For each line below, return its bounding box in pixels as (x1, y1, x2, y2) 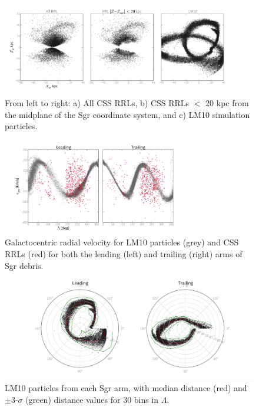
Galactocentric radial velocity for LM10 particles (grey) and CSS (5, 236, 239, 248)
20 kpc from (205, 97, 249, 109)
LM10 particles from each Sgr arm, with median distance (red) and (5, 382, 247, 394)
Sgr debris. (5, 259, 44, 271)
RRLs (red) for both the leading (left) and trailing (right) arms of (5, 247, 243, 260)
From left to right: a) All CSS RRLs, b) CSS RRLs (5, 97, 190, 109)
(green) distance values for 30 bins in (25, 393, 159, 405)
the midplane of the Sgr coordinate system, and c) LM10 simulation (5, 108, 250, 120)
